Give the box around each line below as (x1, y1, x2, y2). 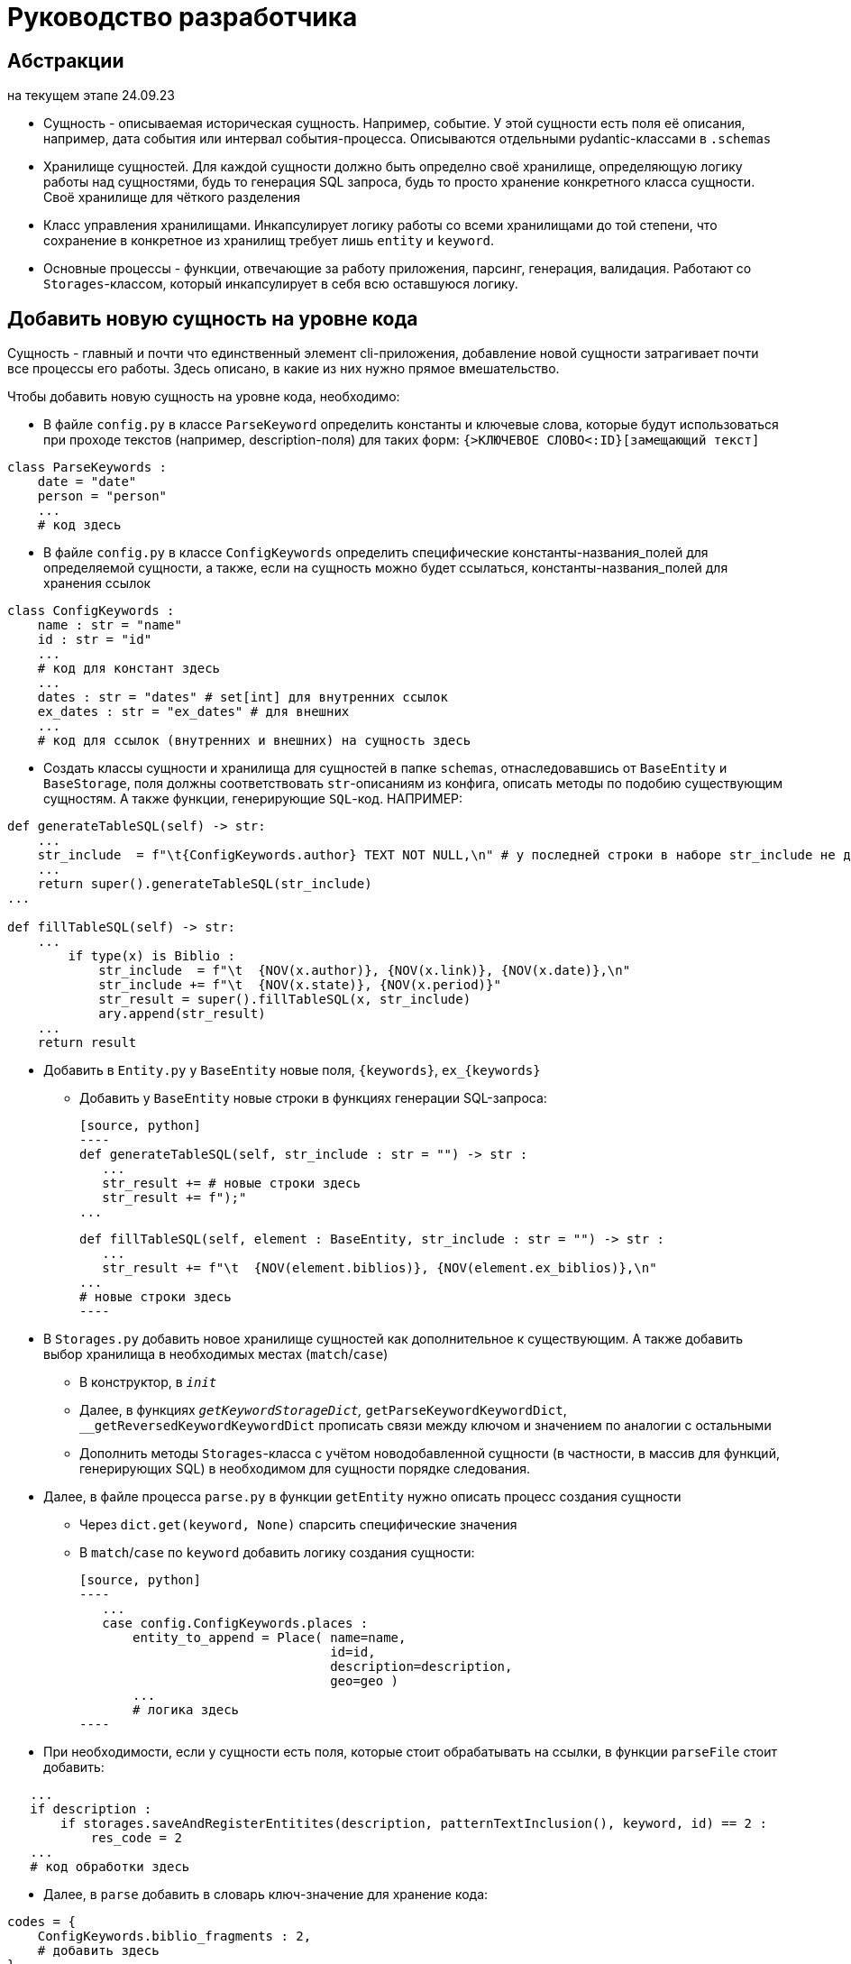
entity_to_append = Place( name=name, (133, 1630, 407, 1646)
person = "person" (37, 489, 168, 504)
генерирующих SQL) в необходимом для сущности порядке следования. (79, 1461, 531, 1477)
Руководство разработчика (7, 2, 358, 32)
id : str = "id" (37, 632, 152, 647)
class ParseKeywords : (7, 460, 168, 475)
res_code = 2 (90, 1831, 182, 1846)
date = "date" (37, 474, 137, 490)
